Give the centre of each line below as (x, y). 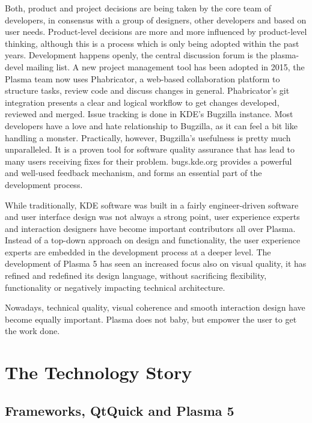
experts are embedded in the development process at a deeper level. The (138, 251)
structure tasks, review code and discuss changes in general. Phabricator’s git (147, 90)
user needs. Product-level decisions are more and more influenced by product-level (156, 32)
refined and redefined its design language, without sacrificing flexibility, (136, 275)
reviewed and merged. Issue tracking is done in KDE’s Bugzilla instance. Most (149, 114)
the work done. (32, 331)
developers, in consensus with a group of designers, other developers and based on (156, 20)
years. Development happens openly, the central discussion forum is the (136, 55)
